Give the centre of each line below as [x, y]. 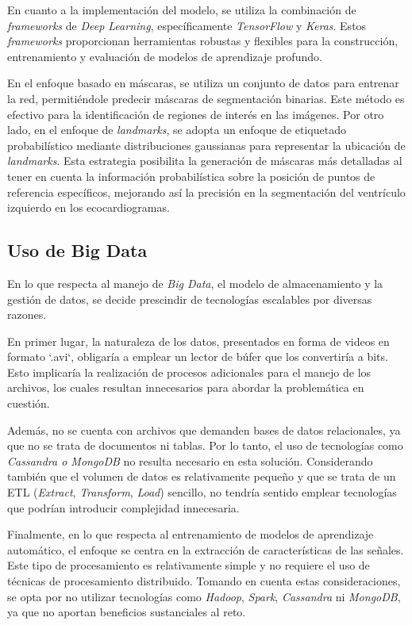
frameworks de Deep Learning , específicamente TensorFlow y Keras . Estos [187, 25]
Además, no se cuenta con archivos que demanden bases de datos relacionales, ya [204, 429]
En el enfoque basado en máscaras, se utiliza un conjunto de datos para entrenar [203, 83]
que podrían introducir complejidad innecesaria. [123, 507]
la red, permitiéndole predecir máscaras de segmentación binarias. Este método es [206, 98]
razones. [27, 314]
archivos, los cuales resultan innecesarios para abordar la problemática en [186, 387]
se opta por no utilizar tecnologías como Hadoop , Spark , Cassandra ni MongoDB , [204, 596]
